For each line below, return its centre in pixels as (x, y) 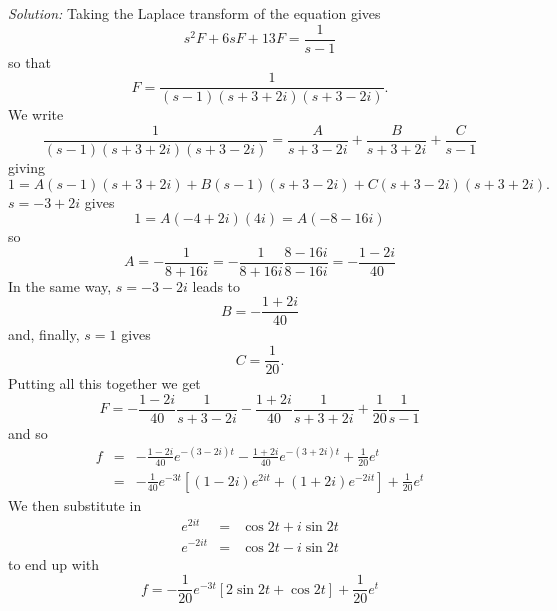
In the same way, (60, 285)
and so (28, 432)
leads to (216, 285)
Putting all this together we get (104, 383)
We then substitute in (75, 504)
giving (26, 166)
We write (36, 114)
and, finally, (44, 334)
